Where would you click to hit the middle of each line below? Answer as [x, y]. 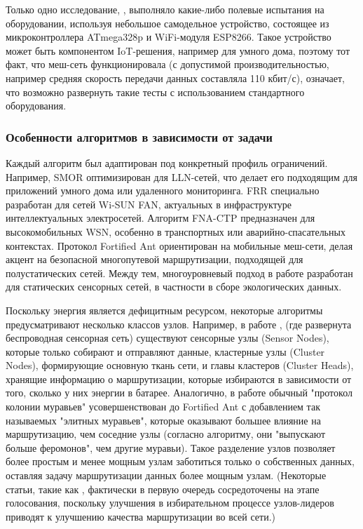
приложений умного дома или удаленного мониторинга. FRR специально [163, 190]
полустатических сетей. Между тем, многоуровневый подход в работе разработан [179, 273]
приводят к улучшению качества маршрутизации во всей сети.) [141, 516]
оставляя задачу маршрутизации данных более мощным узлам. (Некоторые [166, 475]
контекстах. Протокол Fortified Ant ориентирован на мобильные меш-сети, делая [179, 245]
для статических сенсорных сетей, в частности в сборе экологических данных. [174, 287]
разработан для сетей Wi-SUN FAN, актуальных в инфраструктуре [149, 204]
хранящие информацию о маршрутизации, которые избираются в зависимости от [179, 379]
